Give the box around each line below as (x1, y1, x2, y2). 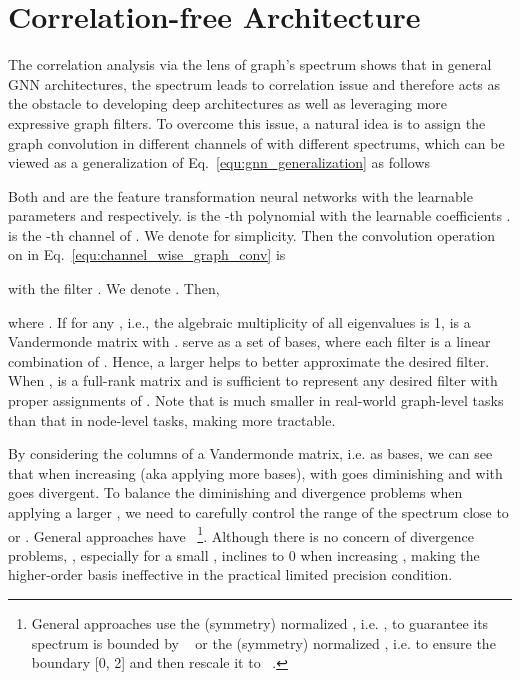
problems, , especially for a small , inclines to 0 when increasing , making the (8, 544, 480, 565)
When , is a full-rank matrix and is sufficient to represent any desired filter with (8, 370, 498, 391)
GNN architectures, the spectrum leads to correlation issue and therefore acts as (8, 73, 501, 94)
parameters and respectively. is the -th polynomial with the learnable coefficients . (8, 205, 511, 226)
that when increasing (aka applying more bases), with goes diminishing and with (8, 462, 503, 483)
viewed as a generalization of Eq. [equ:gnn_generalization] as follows (8, 152, 431, 173)
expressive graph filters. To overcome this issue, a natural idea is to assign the (8, 112, 486, 133)
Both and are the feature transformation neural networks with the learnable (8, 185, 473, 206)
